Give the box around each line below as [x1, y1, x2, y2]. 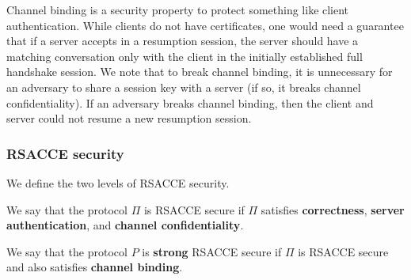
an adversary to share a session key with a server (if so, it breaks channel [6, 78, 361, 95]
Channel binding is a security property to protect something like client [6, 2, 349, 17]
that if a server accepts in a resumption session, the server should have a [6, 32, 359, 49]
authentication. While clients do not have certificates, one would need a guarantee [6, 17, 404, 33]
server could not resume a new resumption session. [6, 110, 252, 127]
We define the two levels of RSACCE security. [6, 174, 230, 191]
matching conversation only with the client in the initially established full [6, 47, 363, 64]
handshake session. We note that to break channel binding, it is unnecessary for [6, 63, 393, 80]
